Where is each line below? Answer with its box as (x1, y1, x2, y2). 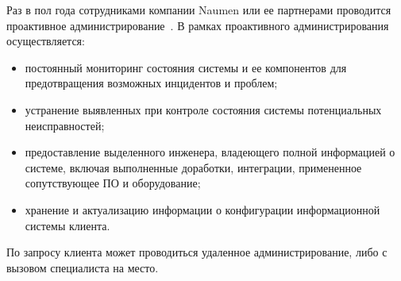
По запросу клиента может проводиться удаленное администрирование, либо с (6, 244, 388, 260)
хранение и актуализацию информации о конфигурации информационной (25, 201, 380, 217)
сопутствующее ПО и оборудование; (25, 175, 201, 191)
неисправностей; (25, 117, 105, 133)
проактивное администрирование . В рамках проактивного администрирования (6, 17, 389, 33)
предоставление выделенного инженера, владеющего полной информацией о (25, 144, 395, 160)
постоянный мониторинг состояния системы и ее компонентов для (25, 59, 347, 75)
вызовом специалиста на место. (6, 259, 159, 275)
